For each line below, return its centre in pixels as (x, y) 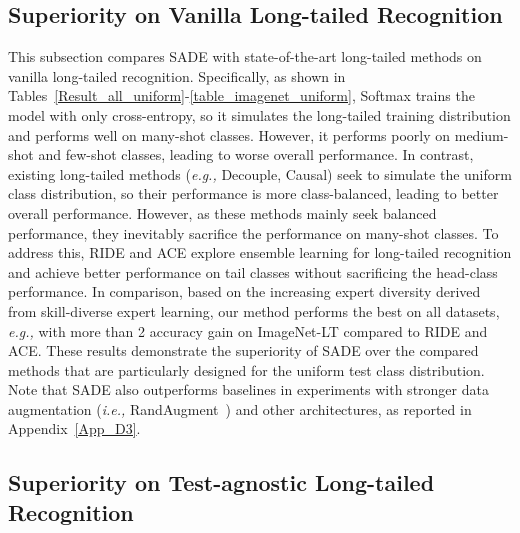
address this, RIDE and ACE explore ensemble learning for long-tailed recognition (260, 252)
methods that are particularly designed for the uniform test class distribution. (246, 369)
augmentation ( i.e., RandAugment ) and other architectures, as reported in (240, 408)
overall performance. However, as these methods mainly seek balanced (222, 212)
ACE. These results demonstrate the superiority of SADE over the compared (243, 350)
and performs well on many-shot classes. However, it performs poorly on (229, 134)
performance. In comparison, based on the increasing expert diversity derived (244, 291)
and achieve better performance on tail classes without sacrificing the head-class (253, 271)
